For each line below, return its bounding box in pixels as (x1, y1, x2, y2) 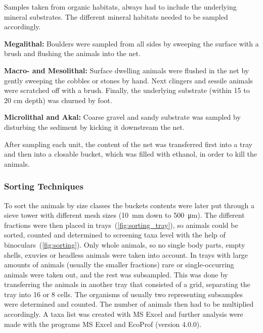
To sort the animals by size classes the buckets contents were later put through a (4, 200, 254, 210)
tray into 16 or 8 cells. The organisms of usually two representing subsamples (4, 289, 243, 299)
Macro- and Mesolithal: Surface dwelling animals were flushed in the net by (4, 65, 249, 75)
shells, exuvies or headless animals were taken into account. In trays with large (4, 249, 248, 260)
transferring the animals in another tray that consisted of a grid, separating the (4, 279, 250, 290)
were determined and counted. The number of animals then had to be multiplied (4, 299, 254, 309)
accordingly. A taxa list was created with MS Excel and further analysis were (4, 309, 243, 319)
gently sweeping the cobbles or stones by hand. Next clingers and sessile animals (4, 75, 253, 85)
